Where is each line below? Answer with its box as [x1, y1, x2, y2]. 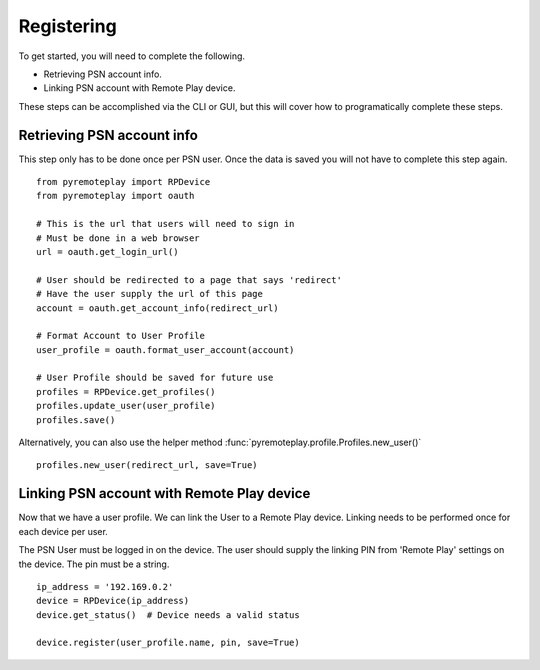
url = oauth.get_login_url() [36, 246, 179, 257]
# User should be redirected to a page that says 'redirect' [36, 274, 342, 285]
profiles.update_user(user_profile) [36, 400, 216, 412]
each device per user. [18, 525, 109, 537]
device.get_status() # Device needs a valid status [36, 609, 300, 620]
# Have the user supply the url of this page [36, 288, 264, 300]
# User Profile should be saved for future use [36, 372, 274, 384]
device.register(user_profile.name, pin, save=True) [36, 637, 300, 649]
